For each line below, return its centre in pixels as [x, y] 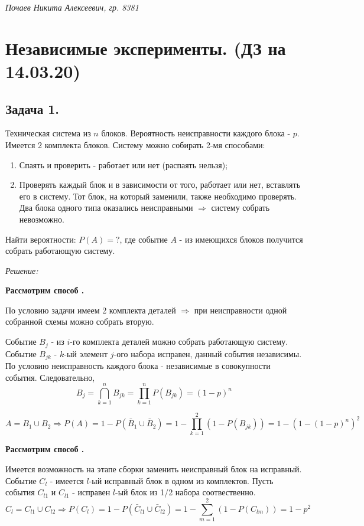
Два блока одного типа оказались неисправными [106, 208]
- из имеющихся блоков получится [241, 239]
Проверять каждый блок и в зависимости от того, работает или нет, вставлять [160, 184]
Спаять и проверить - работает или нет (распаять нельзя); [123, 164]
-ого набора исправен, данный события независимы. [208, 353]
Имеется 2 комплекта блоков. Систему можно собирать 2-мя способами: [135, 144]
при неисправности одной [240, 310]
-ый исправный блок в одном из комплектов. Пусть [181, 480]
